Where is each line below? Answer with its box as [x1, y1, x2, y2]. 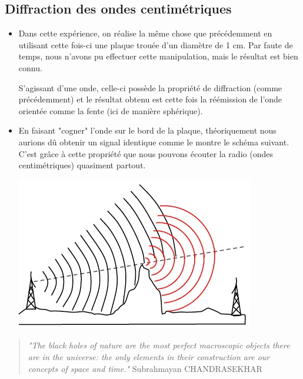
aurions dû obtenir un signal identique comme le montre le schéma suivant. [18, 135, 289, 148]
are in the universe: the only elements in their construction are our [28, 350, 270, 363]
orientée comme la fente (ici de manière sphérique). [18, 104, 203, 117]
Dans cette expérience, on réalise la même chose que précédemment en [18, 27, 272, 39]
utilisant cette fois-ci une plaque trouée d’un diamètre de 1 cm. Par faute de [18, 38, 293, 51]
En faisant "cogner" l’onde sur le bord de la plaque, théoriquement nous [18, 124, 277, 137]
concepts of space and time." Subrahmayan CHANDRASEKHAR [28, 362, 262, 374]
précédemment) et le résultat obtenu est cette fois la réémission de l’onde [18, 93, 282, 105]
